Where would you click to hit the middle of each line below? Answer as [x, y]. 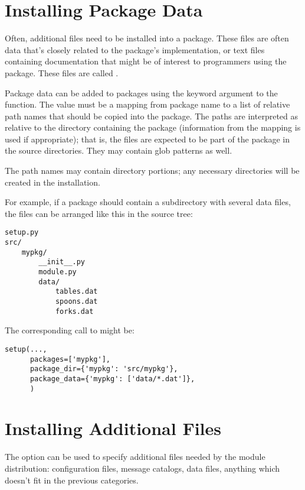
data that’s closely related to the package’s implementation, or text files [135, 49]
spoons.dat [76, 302]
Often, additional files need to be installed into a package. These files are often [147, 38]
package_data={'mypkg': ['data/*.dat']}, [112, 379]
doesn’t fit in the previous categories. [72, 480]
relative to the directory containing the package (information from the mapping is [153, 127]
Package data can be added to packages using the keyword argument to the [141, 93]
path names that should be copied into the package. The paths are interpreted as [152, 116]
